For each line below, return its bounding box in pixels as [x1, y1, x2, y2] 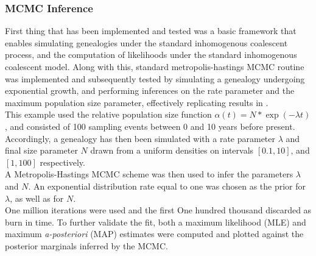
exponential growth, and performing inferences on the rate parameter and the [5, 84, 295, 97]
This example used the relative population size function [5, 108, 212, 121]
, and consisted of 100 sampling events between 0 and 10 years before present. [5, 119, 295, 132]
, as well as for [10, 191, 64, 204]
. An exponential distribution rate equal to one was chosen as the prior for [28, 179, 306, 192]
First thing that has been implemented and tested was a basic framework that [5, 24, 297, 37]
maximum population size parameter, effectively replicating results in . [5, 96, 269, 108]
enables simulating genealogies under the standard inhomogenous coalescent [5, 36, 288, 49]
